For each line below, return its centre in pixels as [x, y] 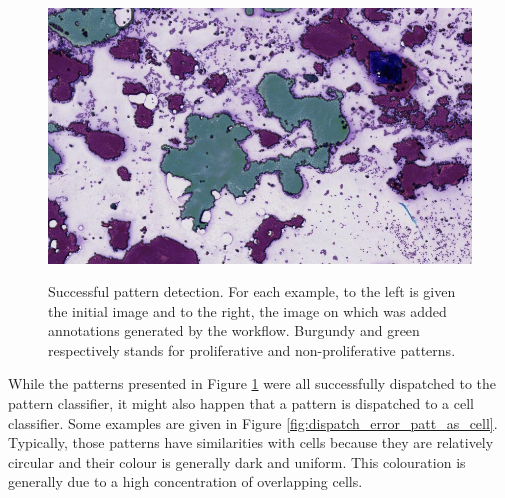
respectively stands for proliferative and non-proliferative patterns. [252, 349]
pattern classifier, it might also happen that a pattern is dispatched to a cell [241, 403]
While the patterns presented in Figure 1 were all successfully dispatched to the [252, 383]
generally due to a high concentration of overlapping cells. [185, 481]
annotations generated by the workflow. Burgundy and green [234, 330]
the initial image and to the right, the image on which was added [247, 310]
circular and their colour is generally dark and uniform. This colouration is [237, 461]
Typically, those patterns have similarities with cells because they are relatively [251, 442]
